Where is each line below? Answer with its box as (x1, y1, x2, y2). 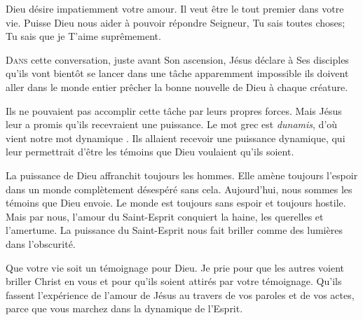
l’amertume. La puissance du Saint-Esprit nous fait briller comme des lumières (6, 223, 343, 237)
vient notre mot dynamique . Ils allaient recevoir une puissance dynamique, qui (6, 130, 345, 145)
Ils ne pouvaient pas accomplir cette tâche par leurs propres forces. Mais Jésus (6, 103, 342, 118)
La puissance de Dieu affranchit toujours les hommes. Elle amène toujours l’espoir (6, 167, 358, 182)
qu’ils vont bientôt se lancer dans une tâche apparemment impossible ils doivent (6, 66, 349, 81)
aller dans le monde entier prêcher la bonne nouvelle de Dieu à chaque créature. (6, 79, 348, 94)
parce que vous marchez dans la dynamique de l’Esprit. (6, 301, 243, 316)
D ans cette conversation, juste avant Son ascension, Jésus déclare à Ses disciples (6, 52, 349, 67)
